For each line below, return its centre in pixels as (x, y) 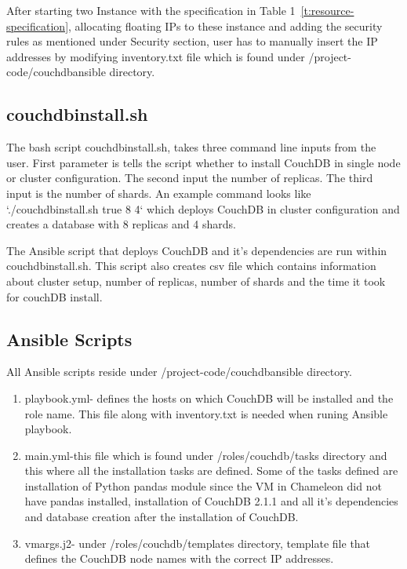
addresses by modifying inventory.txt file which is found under (156, 56)
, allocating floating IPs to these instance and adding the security (225, 26)
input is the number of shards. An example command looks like (159, 193)
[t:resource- (327, 10)
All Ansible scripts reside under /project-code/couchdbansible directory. (179, 372)
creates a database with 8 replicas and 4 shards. (121, 224)
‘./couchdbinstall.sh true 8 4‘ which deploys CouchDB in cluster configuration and (203, 208)
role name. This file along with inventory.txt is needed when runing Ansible (206, 413)
